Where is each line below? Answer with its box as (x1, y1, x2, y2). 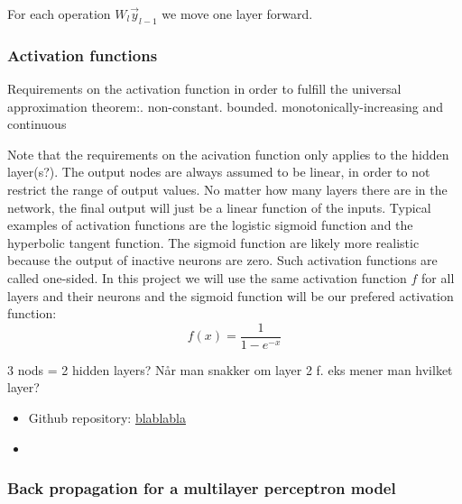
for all (421, 268, 455, 287)
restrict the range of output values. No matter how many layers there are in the (7, 179, 448, 198)
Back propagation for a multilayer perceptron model (7, 477, 396, 499)
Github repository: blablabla (28, 408, 186, 426)
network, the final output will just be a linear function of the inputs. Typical (7, 197, 431, 216)
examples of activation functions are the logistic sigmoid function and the (7, 215, 413, 234)
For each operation (7, 5, 111, 23)
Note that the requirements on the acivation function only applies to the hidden (7, 144, 449, 163)
